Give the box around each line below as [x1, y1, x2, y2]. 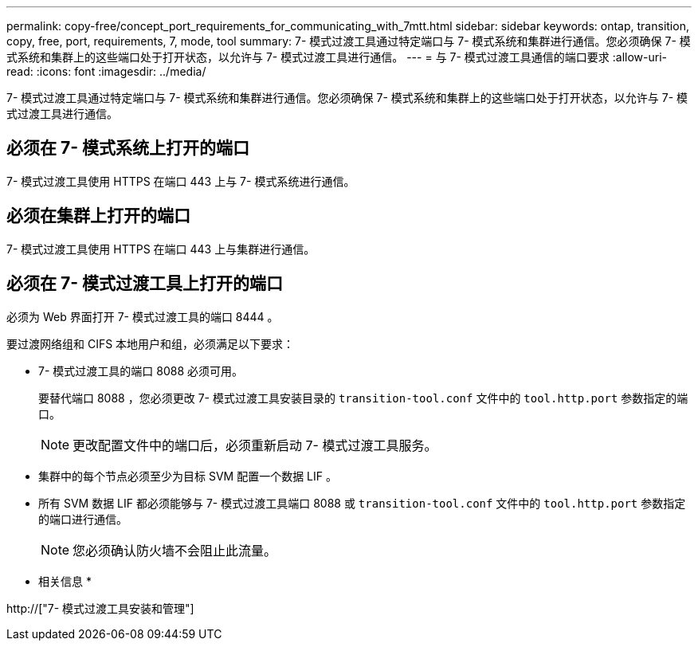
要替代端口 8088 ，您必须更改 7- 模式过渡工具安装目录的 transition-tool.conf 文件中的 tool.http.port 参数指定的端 [38, 390, 688, 405]
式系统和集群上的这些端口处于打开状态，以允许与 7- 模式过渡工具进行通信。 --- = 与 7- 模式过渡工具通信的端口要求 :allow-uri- [6, 50, 668, 64]
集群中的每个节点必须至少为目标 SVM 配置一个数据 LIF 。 [38, 469, 337, 483]
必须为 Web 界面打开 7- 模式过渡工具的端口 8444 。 [6, 309, 279, 323]
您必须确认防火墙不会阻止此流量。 [73, 542, 277, 559]
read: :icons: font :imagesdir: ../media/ [6, 65, 206, 78]
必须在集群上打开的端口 [6, 206, 190, 226]
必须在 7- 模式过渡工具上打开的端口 [6, 273, 283, 294]
